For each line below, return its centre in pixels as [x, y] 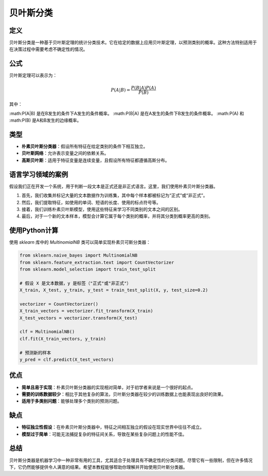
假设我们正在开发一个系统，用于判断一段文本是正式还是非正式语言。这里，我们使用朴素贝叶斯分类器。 [113, 186]
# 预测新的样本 [35, 353]
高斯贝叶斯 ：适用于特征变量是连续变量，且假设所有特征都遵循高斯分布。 [96, 160]
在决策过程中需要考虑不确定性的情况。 [48, 49]
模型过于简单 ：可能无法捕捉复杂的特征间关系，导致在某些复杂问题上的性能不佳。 [104, 434]
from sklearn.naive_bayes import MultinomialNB [78, 255]
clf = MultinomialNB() [47, 332]
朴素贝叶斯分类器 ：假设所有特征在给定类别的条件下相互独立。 [85, 146]
